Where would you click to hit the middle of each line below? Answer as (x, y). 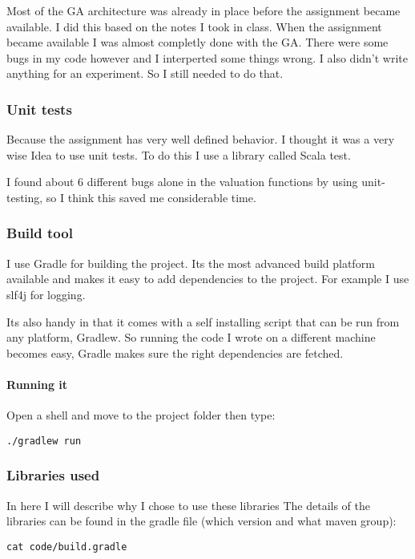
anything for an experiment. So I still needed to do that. (145, 73)
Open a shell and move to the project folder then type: (141, 415)
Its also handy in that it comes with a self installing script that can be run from (203, 321)
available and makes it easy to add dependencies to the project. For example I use (208, 279)
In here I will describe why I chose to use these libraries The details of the (188, 505)
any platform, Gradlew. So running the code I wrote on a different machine (191, 337)
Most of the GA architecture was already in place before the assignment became (203, 10)
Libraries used (53, 475)
